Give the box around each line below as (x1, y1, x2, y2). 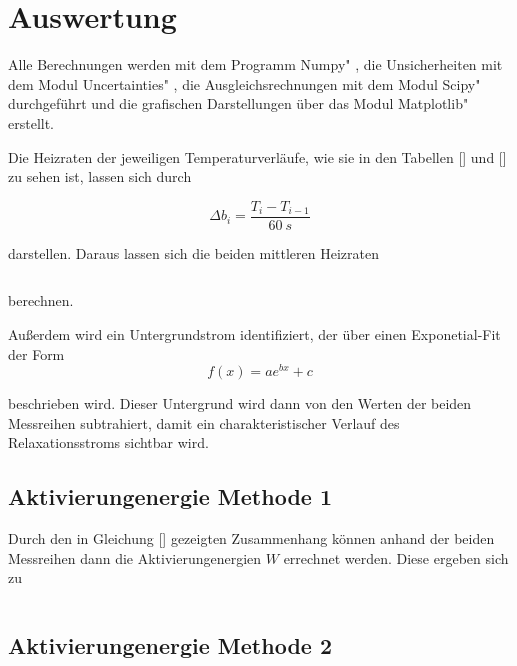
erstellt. (8, 112, 55, 133)
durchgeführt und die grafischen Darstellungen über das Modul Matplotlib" (8, 93, 469, 114)
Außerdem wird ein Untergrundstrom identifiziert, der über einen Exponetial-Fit (8, 323, 501, 344)
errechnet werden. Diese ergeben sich (283, 547, 509, 568)
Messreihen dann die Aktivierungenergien (8, 547, 262, 568)
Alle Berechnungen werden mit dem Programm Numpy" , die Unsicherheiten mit (8, 54, 503, 75)
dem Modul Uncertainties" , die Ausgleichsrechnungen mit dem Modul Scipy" (8, 73, 481, 94)
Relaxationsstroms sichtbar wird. (8, 432, 209, 453)
